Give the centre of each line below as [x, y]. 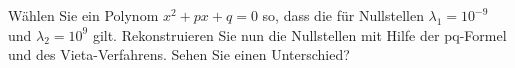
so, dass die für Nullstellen [343, 15]
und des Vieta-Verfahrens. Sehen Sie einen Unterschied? [179, 54]
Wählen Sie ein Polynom [83, 15]
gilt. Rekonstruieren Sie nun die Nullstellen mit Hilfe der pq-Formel [299, 34]
